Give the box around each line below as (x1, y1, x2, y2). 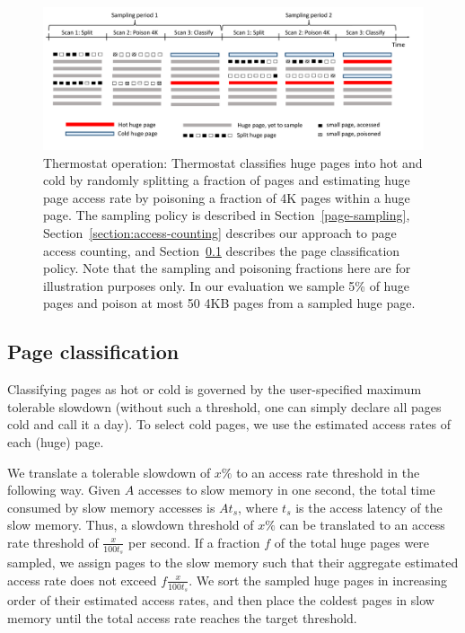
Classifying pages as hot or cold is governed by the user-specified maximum (7, 380, 422, 399)
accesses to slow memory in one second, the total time (137, 480, 435, 499)
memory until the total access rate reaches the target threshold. (7, 608, 357, 627)
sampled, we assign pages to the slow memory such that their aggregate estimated (7, 553, 459, 572)
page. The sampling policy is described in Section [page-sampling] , (43, 206, 410, 224)
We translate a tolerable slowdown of (7, 462, 211, 481)
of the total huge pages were (274, 532, 430, 551)
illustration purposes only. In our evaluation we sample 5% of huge (43, 276, 410, 295)
